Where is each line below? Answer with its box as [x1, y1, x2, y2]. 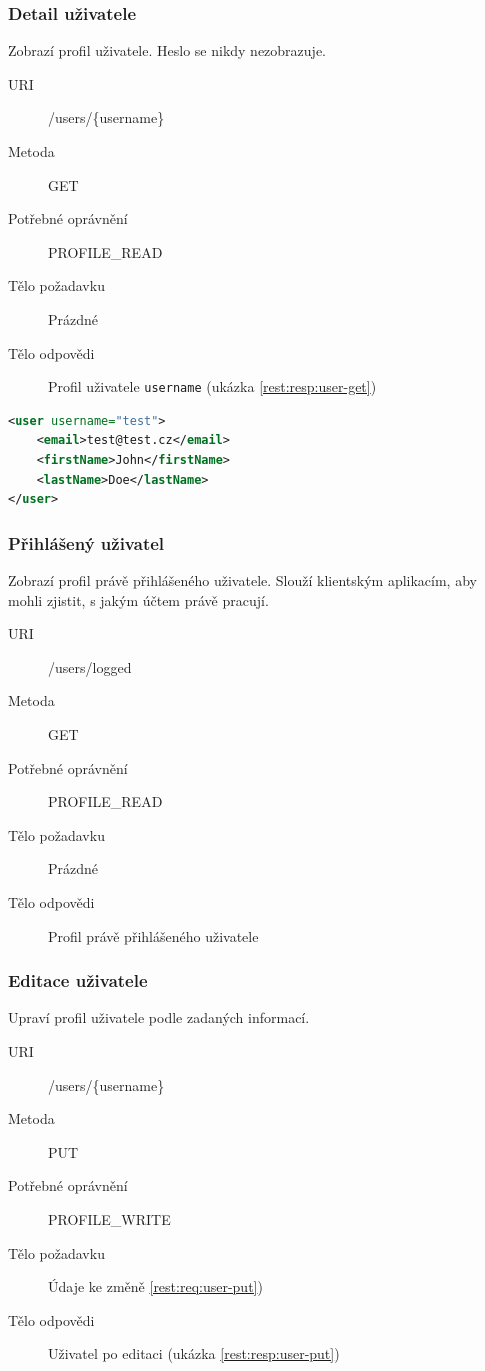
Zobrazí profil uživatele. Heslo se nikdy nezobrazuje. [8, 40, 326, 61]
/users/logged [48, 656, 132, 677]
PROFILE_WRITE [48, 1208, 171, 1229]
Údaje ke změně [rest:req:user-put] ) [48, 1276, 263, 1297]
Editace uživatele [8, 968, 148, 993]
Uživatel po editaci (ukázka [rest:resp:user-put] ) [48, 1343, 340, 1364]
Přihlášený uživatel [8, 530, 165, 555]
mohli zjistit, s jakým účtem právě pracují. [8, 589, 269, 610]
